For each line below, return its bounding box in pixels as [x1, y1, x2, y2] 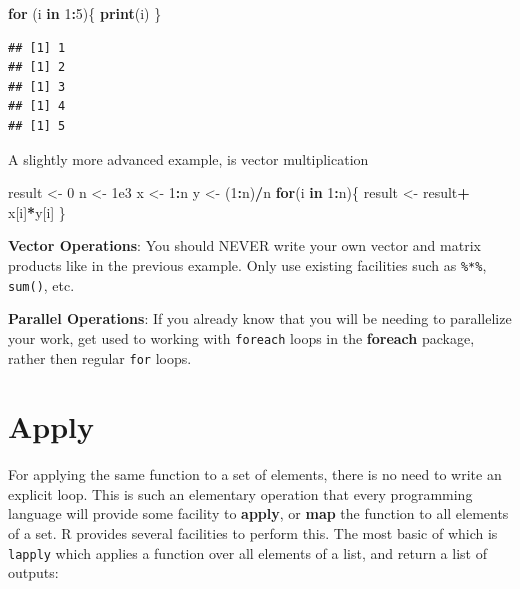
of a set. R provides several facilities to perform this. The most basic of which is [8, 523, 498, 544]
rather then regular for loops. [8, 347, 192, 368]
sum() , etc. [8, 274, 75, 295]
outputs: [8, 562, 59, 583]
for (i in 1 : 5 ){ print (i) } [8, 3, 162, 23]
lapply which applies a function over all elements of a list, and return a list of [8, 542, 487, 563]
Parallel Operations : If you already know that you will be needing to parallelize [8, 308, 512, 329]
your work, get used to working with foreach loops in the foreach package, [8, 327, 475, 348]
